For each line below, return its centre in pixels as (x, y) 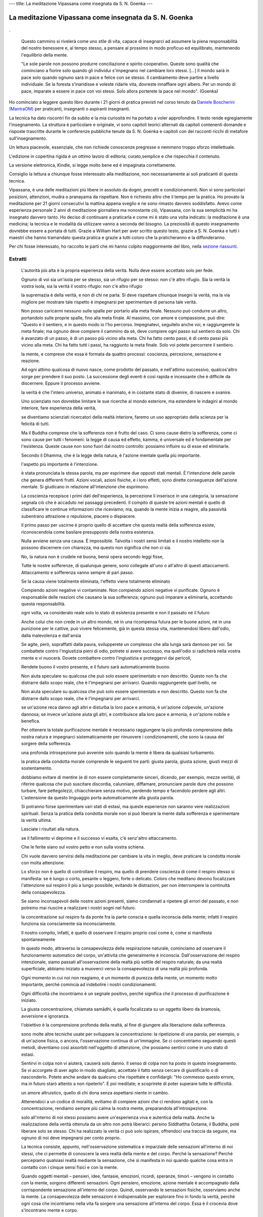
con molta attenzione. (43, 863)
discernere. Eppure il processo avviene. (61, 383)
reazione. (31, 361)
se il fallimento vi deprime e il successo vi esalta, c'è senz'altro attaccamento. (99, 838)
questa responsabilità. (43, 604)
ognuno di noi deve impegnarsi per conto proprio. (71, 1138)
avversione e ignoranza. (45, 1016)
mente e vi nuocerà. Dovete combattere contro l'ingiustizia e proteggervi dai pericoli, (106, 658)
